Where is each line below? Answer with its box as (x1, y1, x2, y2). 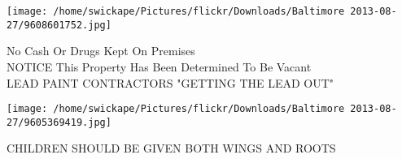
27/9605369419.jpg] (7, 116, 111, 128)
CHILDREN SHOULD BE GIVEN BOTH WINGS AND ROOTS (7, 140, 336, 157)
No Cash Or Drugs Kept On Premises (7, 42, 195, 59)
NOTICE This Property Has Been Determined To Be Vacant (7, 58, 312, 75)
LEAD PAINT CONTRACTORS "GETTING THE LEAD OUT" (7, 74, 334, 91)
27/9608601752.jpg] (7, 19, 111, 31)
